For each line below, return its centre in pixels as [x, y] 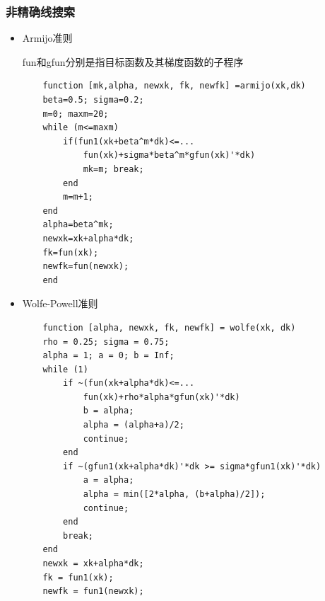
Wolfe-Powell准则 [60, 303]
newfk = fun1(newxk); [93, 591]
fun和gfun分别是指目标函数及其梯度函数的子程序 [133, 61]
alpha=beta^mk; [78, 225]
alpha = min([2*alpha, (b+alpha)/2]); [174, 494]
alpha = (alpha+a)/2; [134, 425]
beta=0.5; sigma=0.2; [93, 100]
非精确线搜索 [41, 11]
